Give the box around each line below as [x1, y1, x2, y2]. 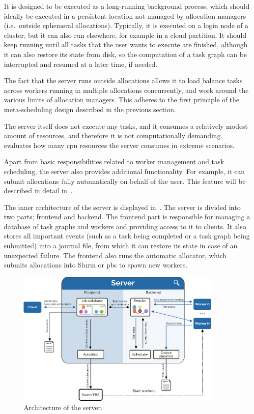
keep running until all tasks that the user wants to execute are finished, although [4, 39, 248, 50]
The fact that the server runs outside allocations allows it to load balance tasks [4, 75, 243, 86]
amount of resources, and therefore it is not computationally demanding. [4, 130, 223, 141]
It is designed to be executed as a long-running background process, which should [4, 1, 250, 11]
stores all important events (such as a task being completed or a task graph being [4, 231, 250, 241]
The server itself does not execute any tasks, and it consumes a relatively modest [4, 120, 248, 131]
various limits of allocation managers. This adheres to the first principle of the [4, 94, 239, 105]
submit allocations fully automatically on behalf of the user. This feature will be [4, 176, 246, 186]
